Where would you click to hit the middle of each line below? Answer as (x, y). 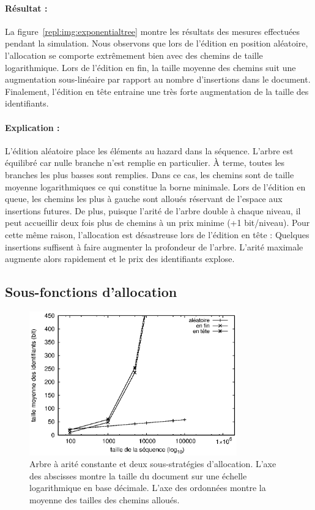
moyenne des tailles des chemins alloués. (105, 499)
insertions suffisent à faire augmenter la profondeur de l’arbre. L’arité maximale (154, 246)
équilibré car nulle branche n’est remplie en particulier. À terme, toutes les (145, 163)
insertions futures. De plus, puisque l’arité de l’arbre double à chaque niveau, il (153, 210)
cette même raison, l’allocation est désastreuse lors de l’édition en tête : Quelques (157, 234)
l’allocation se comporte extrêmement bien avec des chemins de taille (134, 55)
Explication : (32, 127)
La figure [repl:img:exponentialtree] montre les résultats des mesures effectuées (152, 31)
